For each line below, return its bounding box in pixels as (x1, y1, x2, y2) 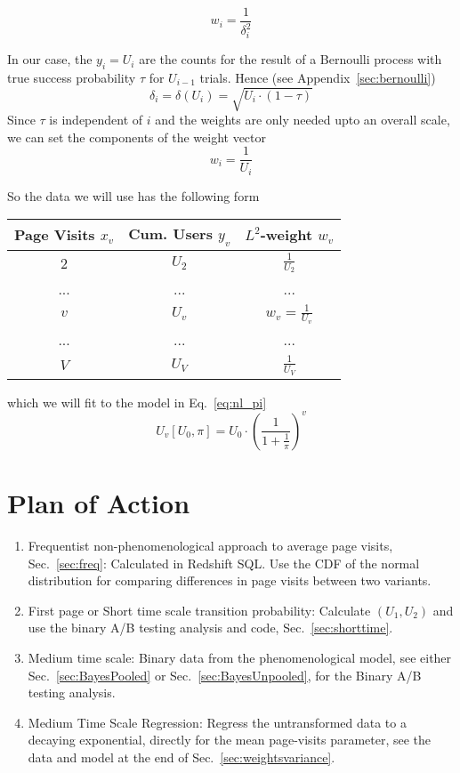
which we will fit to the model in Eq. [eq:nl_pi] (7, 392, 267, 411)
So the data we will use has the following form (7, 186, 260, 205)
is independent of (49, 110, 143, 129)
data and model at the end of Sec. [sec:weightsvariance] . (28, 747, 335, 766)
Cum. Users (128, 223, 213, 245)
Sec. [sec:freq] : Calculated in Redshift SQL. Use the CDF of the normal (28, 553, 420, 572)
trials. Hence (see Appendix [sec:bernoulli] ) (199, 68, 436, 86)
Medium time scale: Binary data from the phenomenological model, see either (28, 648, 452, 666)
